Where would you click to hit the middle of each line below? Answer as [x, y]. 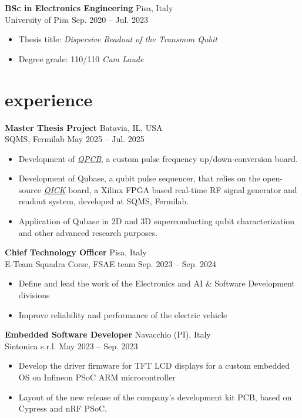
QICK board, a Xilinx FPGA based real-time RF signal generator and [170, 189]
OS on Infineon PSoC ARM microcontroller [97, 377]
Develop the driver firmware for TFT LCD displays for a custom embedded [154, 365]
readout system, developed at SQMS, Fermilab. [104, 201]
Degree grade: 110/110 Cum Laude [81, 58]
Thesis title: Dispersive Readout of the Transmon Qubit [118, 39]
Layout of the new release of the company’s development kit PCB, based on [155, 397]
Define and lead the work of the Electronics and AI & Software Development [157, 283]
